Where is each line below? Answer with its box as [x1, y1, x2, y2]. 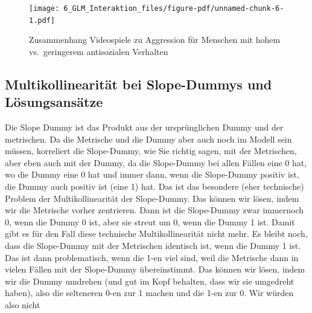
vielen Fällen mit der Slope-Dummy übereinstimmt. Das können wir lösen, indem [5, 263, 305, 276]
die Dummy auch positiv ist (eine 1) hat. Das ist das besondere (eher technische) [5, 180, 304, 193]
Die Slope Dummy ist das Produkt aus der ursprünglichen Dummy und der [5, 121, 284, 134]
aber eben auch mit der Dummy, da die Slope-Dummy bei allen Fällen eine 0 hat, [5, 156, 307, 169]
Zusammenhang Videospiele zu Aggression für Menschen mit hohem [29, 33, 281, 46]
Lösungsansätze [5, 92, 103, 111]
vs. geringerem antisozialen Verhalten [29, 45, 168, 57]
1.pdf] [29, 16, 55, 25]
